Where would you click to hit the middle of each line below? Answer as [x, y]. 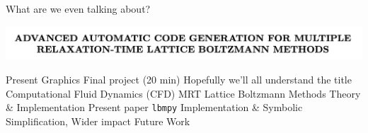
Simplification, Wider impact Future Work [98, 121]
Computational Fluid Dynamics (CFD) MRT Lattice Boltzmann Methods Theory [183, 93]
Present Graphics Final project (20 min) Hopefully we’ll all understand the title [179, 79]
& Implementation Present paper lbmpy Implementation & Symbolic [154, 107]
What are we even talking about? [78, 8]
